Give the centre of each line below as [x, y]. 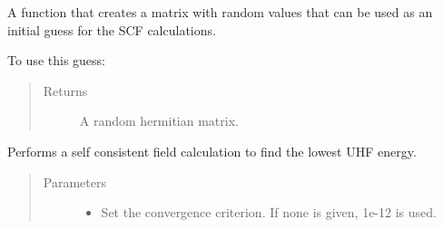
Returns [65, 90]
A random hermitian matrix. [159, 121]
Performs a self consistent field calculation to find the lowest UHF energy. [212, 151]
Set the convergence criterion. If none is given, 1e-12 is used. [269, 212]
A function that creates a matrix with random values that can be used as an [220, 12]
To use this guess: [57, 60]
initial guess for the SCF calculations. [112, 29]
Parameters [74, 181]
